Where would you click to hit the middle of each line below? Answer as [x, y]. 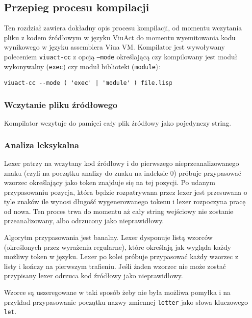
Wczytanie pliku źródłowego [61, 104]
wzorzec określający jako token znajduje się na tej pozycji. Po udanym [110, 182]
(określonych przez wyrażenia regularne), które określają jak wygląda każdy [118, 247]
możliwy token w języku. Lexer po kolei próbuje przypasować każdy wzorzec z [121, 256]
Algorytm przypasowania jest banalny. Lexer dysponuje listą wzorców [108, 237]
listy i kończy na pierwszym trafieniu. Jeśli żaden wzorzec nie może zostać [115, 266]
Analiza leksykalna [42, 145]
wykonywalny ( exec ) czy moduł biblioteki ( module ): [82, 66]
